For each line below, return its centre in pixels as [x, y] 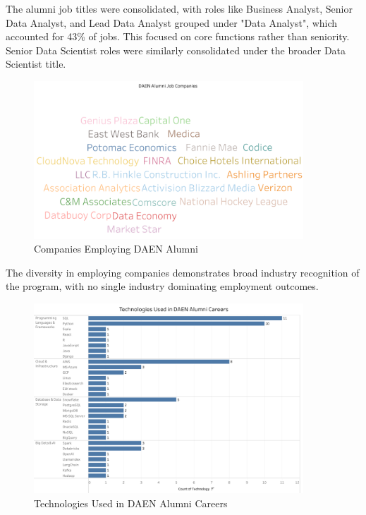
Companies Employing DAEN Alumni [116, 249]
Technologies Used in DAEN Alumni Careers [131, 503]
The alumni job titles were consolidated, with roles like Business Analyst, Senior [179, 8]
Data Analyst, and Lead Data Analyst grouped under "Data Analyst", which [172, 22]
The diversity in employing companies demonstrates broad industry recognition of [183, 272]
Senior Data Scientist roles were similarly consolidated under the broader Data [176, 50]
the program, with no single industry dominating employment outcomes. [162, 286]
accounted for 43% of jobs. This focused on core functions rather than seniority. [178, 36]
